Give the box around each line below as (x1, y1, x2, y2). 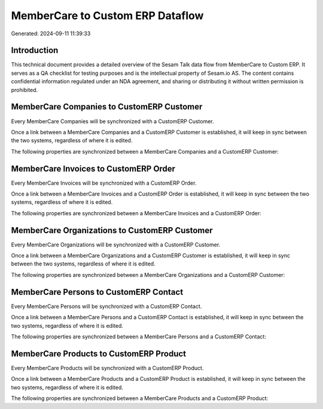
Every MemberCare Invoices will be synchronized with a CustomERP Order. (11, 179, 197, 187)
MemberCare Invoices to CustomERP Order (11, 163, 176, 173)
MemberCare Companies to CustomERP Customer (11, 102, 203, 112)
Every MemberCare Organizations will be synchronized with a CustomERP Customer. (11, 241, 221, 248)
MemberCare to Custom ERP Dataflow (11, 9, 204, 22)
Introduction (11, 45, 59, 56)
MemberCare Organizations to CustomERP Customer (11, 225, 213, 236)
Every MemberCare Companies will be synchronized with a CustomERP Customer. (11, 117, 215, 125)
